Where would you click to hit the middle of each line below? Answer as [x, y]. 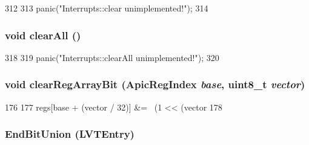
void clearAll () [43, 35]
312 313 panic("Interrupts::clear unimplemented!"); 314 [107, 8]
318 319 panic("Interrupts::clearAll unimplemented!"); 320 [112, 57]
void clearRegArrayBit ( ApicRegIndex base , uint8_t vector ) [155, 84]
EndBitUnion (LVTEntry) [70, 134]
